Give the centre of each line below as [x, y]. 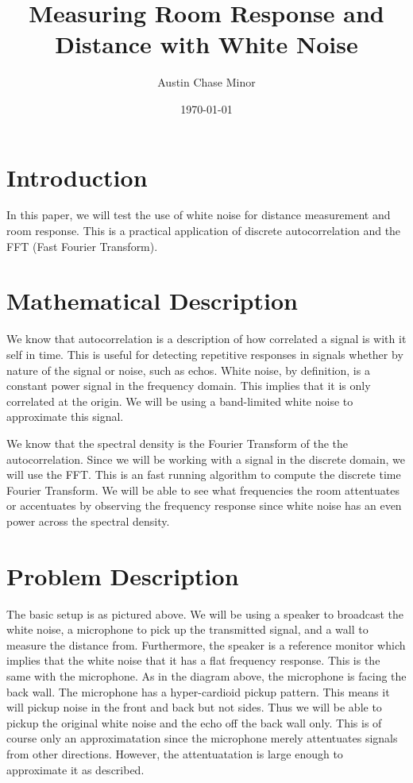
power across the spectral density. [88, 521]
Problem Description [123, 575]
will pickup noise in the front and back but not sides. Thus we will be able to [194, 707]
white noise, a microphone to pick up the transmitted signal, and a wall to [187, 629]
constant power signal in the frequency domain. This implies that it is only [189, 386]
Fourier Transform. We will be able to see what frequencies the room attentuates [203, 490]
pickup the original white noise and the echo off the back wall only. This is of [194, 722]
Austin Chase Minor [206, 82]
